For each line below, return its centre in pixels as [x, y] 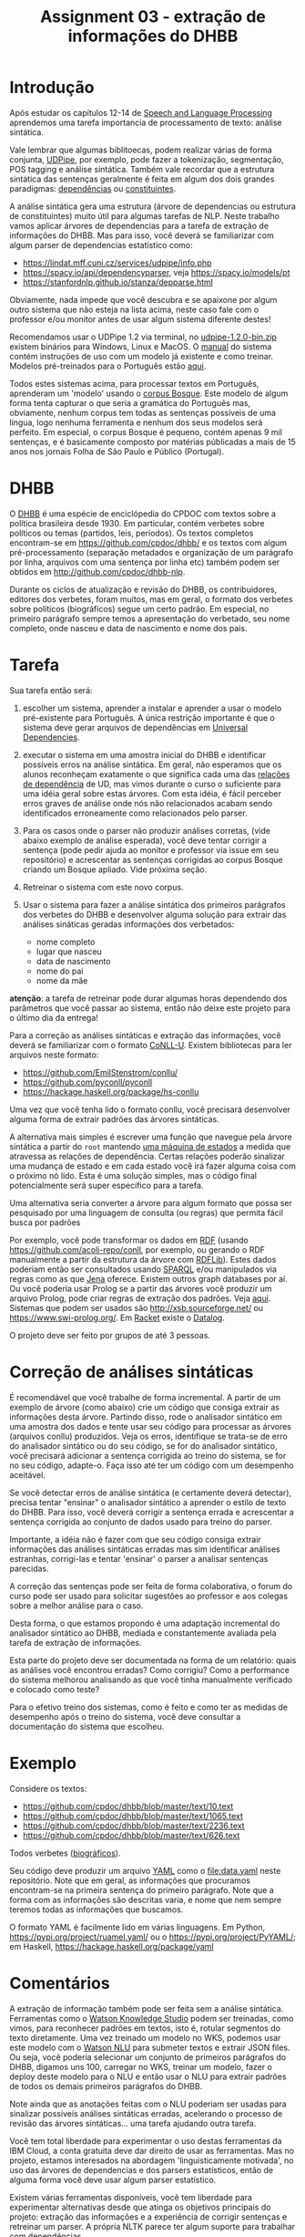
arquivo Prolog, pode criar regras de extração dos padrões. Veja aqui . [140, 1298]
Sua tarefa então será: [51, 690]
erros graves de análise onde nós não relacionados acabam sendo [147, 803]
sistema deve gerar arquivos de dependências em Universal [135, 727]
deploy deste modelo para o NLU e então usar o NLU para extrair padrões [148, 2076]
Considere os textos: [48, 1788]
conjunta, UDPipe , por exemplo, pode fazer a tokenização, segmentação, [147, 159]
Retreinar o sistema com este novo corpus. [103, 887]
